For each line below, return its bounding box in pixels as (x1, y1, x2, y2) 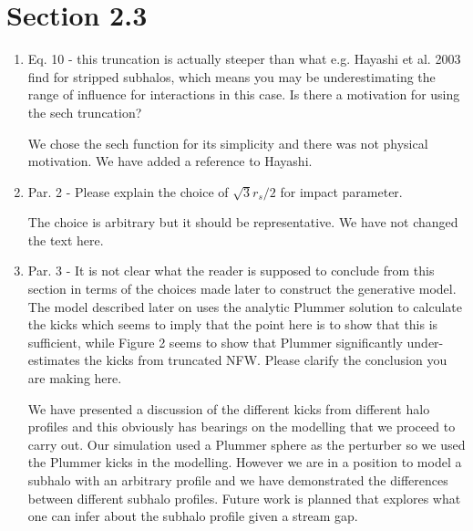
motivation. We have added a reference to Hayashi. (27, 151, 313, 171)
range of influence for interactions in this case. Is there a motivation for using (27, 85, 460, 104)
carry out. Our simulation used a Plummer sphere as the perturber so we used (27, 434, 466, 453)
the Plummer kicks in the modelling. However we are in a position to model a (27, 453, 462, 472)
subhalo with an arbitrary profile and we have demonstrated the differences (27, 471, 448, 489)
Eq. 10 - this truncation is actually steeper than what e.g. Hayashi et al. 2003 (27, 49, 461, 68)
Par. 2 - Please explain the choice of (27, 182, 229, 201)
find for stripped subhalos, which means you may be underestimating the (27, 67, 436, 86)
